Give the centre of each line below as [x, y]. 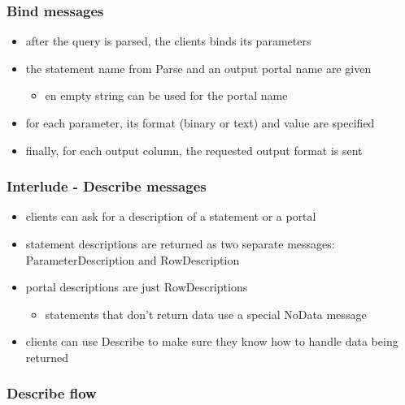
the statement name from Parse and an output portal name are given [198, 68]
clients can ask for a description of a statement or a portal [171, 216]
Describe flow [52, 393]
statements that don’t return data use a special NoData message [206, 314]
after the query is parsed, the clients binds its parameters [168, 41]
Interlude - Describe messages [107, 186]
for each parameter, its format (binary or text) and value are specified [200, 123]
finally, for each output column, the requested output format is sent [194, 150]
